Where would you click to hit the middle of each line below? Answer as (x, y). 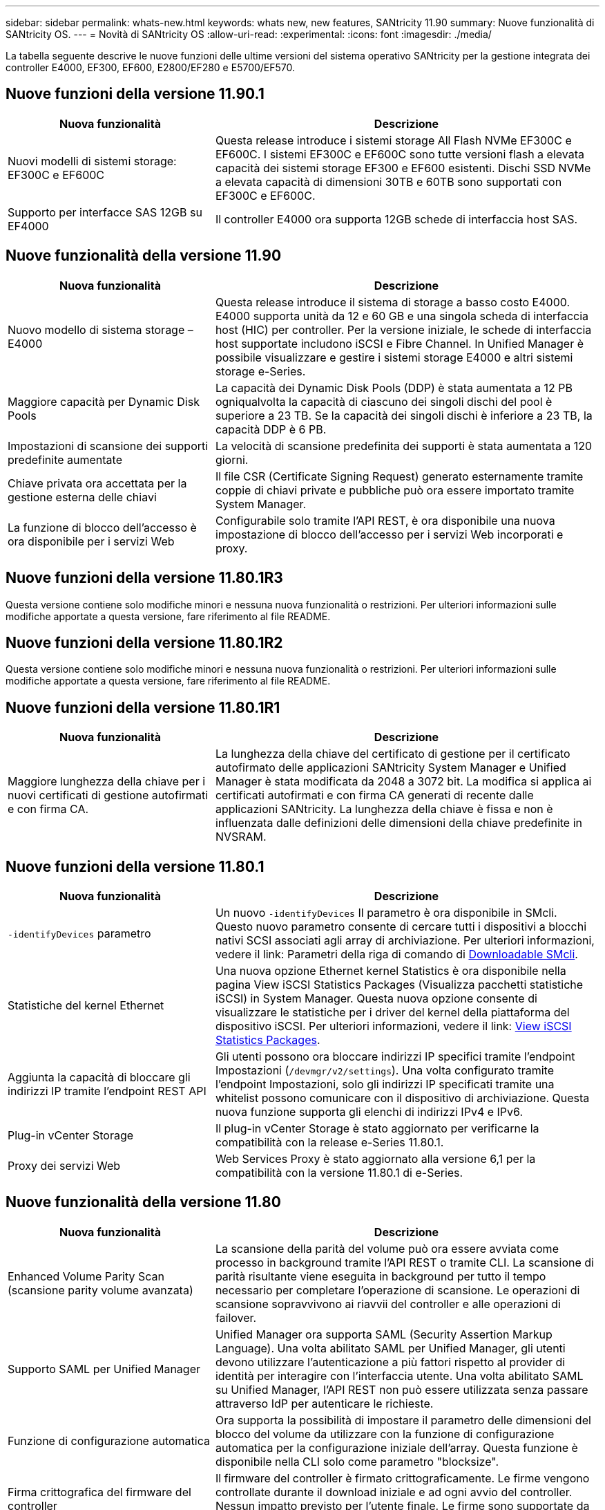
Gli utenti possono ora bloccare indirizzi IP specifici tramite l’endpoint (395, 1057)
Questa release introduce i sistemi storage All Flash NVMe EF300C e (393, 140)
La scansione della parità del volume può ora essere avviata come (387, 1248)
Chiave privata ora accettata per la (97, 483)
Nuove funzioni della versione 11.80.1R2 (144, 642)
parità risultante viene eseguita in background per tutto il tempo (381, 1276)
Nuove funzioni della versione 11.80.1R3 (144, 578)
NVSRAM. (241, 837)
